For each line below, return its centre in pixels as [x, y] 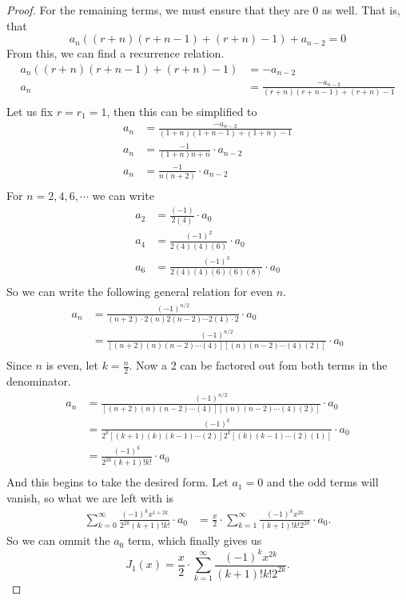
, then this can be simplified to [182, 111]
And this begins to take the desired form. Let [117, 482]
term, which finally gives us [195, 540]
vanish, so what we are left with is [90, 498]
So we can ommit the [58, 540]
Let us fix [30, 111]
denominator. [39, 380]
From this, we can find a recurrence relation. [115, 53]
